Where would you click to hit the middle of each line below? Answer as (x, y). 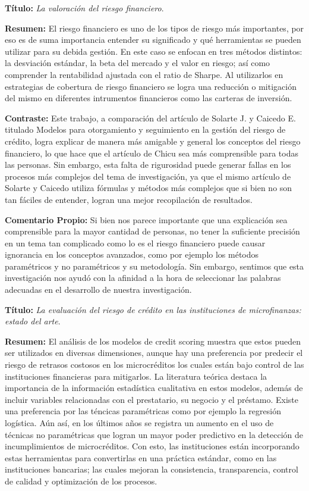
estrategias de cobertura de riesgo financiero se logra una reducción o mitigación (151, 86)
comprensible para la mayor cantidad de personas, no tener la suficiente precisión (152, 231)
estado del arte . (33, 321)
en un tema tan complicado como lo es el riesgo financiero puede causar (135, 243)
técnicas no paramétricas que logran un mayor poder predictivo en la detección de (154, 434)
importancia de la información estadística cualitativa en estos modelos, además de (154, 388)
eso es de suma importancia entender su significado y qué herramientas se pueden (153, 40)
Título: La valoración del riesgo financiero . (84, 8)
